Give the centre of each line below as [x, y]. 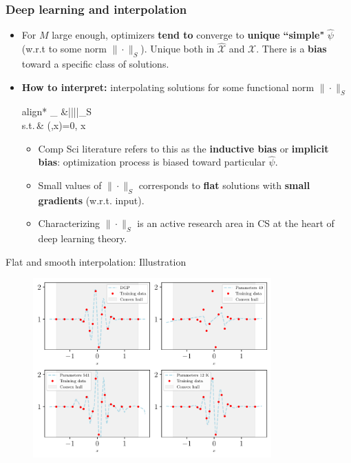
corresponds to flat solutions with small [224, 185]
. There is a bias [291, 49]
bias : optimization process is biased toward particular [152, 162]
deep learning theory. [83, 238]
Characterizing [69, 223]
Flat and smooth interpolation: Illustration [96, 261]
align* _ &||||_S [56, 111]
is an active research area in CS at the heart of [236, 223]
